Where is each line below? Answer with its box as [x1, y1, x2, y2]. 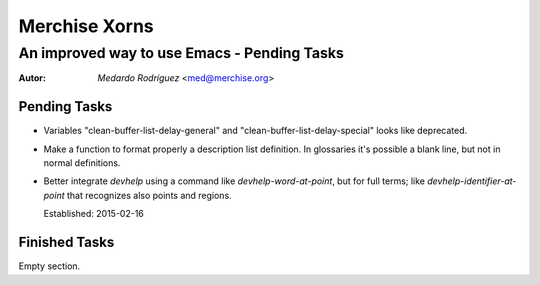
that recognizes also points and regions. [66, 189, 232, 201]
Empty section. [18, 260, 81, 272]
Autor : [18, 72, 47, 84]
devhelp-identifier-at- [426, 175, 517, 187]
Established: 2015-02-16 [43, 208, 145, 220]
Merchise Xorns [18, 15, 154, 37]
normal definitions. [43, 157, 121, 169]
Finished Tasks [18, 234, 115, 251]
